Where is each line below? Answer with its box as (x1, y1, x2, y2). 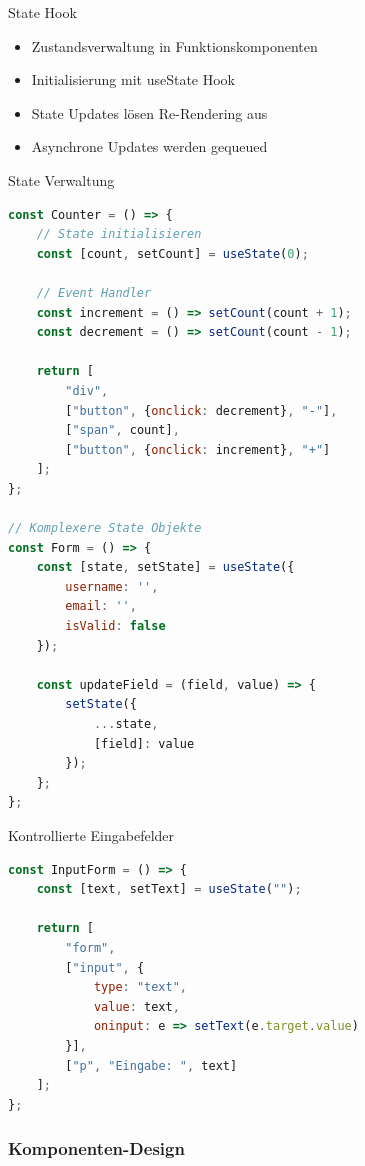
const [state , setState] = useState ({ (36, 560, 295, 575)
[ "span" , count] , (65, 423, 180, 438)
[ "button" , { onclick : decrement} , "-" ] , (65, 403, 338, 418)
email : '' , (65, 599, 137, 614)
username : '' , (65, 579, 159, 594)
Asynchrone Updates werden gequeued (31, 136, 268, 157)
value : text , (93, 999, 180, 1014)
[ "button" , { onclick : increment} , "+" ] (65, 442, 331, 457)
